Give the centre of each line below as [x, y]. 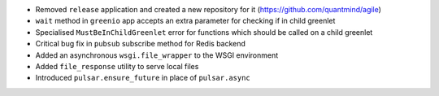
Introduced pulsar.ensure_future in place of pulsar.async [143, 78]
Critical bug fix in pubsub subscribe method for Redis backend [140, 44]
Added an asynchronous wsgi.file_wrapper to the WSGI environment [157, 55]
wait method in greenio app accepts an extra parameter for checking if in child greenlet [185, 21]
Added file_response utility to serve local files [117, 66]
